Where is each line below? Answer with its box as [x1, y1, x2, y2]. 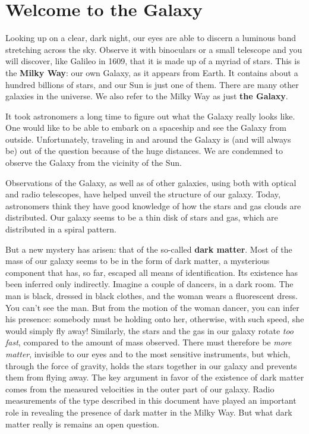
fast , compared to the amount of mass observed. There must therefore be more [5, 336, 292, 348]
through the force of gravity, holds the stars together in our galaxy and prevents [5, 359, 297, 372]
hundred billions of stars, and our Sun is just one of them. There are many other [5, 78, 299, 90]
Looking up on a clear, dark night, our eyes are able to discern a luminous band [5, 32, 297, 44]
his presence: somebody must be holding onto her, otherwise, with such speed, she [5, 313, 304, 325]
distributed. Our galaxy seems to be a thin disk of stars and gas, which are [5, 211, 278, 224]
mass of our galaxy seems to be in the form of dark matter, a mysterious [5, 254, 270, 267]
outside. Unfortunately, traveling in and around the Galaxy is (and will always [5, 133, 291, 145]
